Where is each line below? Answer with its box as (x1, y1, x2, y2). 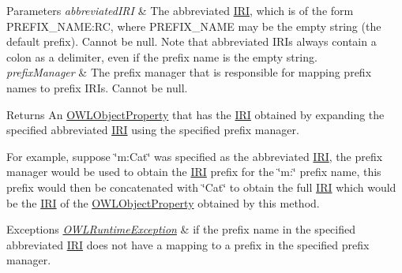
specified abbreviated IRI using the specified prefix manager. (6, 122, 299, 138)
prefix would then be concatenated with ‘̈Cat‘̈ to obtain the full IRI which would (6, 178, 396, 195)
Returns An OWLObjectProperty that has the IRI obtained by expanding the (6, 106, 385, 122)
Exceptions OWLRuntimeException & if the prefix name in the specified (6, 221, 355, 237)
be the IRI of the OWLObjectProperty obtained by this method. (6, 194, 320, 211)
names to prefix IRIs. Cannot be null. (6, 79, 188, 95)
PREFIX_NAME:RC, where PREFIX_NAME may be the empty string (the (6, 17, 381, 34)
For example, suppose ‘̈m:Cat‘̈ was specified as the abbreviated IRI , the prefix (6, 148, 383, 164)
